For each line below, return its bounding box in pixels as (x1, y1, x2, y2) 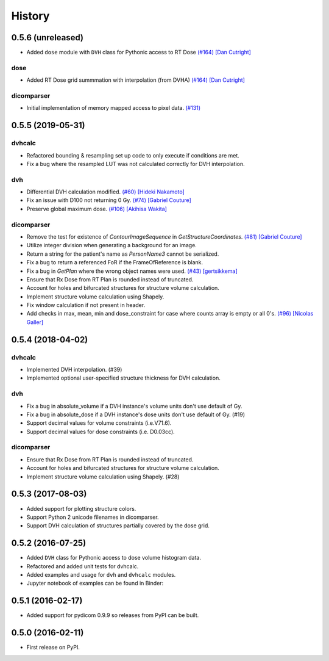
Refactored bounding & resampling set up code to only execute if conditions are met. (26, 151, 240, 159)
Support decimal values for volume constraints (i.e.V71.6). (26, 419, 172, 427)
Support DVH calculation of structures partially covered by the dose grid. (26, 522, 210, 529)
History (11, 9, 50, 23)
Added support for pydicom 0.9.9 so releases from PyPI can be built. (26, 612, 199, 619)
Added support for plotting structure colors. (26, 505, 136, 512)
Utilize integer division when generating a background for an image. (26, 242, 197, 249)
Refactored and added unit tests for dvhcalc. (26, 562, 139, 570)
